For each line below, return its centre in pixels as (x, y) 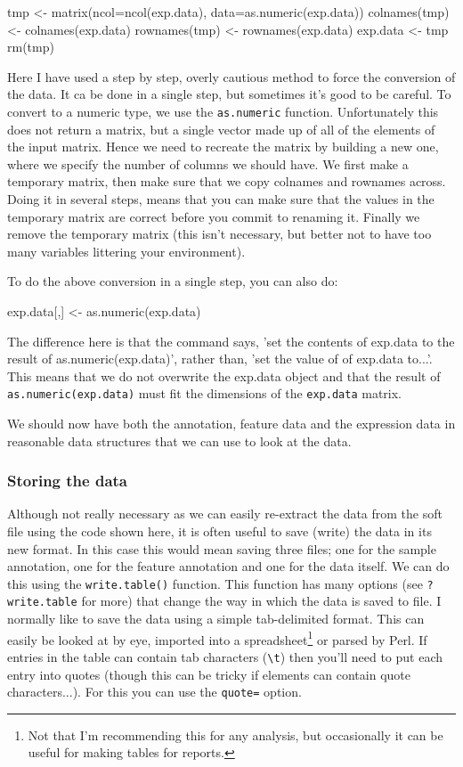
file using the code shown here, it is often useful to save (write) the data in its (219, 531)
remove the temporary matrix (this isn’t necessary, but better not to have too (219, 234)
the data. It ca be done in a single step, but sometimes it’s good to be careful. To (229, 94)
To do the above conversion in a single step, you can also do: (173, 281)
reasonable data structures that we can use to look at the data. (179, 441)
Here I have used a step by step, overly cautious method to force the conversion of (231, 76)
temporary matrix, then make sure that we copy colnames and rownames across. (227, 181)
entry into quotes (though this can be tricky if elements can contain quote (209, 674)
